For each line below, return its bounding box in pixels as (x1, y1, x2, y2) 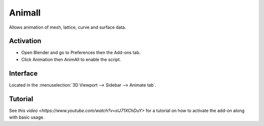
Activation (9, 37, 42, 45)
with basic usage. (9, 114, 45, 120)
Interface (9, 69, 38, 77)
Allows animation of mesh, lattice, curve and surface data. (9, 24, 127, 30)
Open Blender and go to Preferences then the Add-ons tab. (21, 50, 141, 55)
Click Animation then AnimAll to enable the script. (21, 56, 121, 62)
